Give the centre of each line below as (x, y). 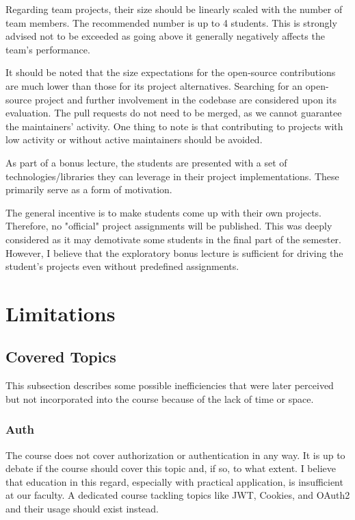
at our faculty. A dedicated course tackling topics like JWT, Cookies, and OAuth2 (178, 495)
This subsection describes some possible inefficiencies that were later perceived (170, 385)
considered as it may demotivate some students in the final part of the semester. (173, 239)
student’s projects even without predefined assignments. (122, 266)
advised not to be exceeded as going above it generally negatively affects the (165, 36)
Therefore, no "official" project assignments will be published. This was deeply (169, 226)
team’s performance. (48, 49)
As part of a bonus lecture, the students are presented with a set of (146, 162)
